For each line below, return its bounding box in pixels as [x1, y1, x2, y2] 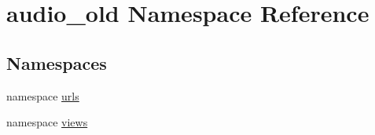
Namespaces [6, 50, 107, 75]
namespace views [6, 114, 88, 130]
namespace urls [6, 87, 79, 104]
